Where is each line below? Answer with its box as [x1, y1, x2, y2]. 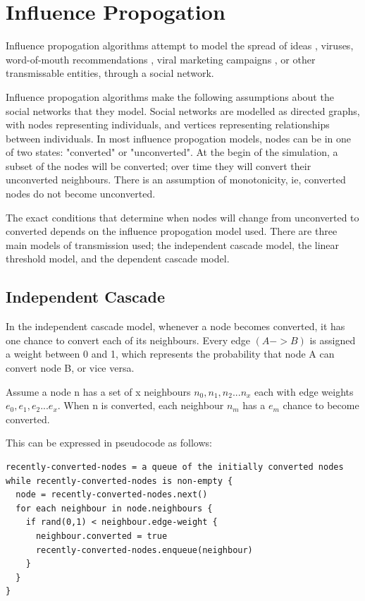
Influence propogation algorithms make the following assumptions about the [6, 89, 334, 104]
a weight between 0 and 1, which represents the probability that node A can [6, 346, 335, 361]
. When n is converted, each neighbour [57, 398, 224, 413]
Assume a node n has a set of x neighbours [6, 384, 191, 399]
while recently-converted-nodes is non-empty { [6, 475, 233, 486]
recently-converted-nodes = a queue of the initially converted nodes [6, 461, 344, 472]
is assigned [309, 332, 356, 347]
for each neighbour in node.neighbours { [16, 503, 213, 514]
